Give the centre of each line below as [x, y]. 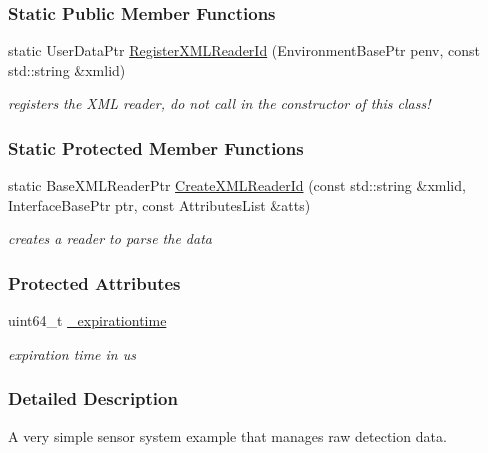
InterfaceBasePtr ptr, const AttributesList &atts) [159, 204]
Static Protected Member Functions [156, 147]
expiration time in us [72, 353]
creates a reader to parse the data [110, 238]
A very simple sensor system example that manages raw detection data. [227, 435]
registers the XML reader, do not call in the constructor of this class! [219, 103]
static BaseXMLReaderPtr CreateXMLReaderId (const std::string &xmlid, [237, 185]
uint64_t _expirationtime [87, 320]
